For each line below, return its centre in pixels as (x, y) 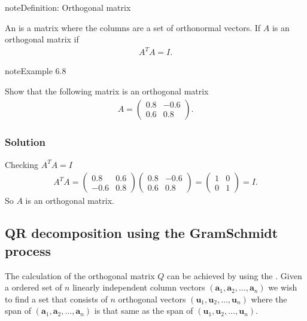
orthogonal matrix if (42, 39)
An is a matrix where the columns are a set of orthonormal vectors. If (133, 27)
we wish (283, 287)
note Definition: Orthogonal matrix (68, 7)
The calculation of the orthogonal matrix (80, 275)
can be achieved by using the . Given (234, 275)
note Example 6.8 (36, 71)
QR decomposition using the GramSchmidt (142, 233)
